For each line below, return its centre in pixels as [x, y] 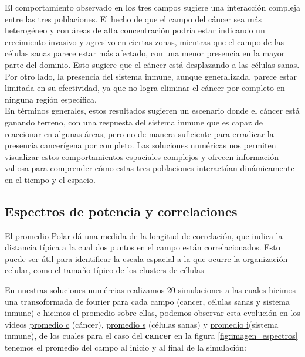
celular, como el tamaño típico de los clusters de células [104, 270]
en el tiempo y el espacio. [50, 179]
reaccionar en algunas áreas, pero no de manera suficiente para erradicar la [139, 133]
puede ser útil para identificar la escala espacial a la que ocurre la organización [146, 258]
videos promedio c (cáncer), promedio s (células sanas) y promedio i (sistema [142, 324]
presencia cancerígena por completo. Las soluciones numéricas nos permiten [140, 145]
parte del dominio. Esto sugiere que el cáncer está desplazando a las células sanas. [152, 64]
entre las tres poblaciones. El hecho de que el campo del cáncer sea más [133, 18]
